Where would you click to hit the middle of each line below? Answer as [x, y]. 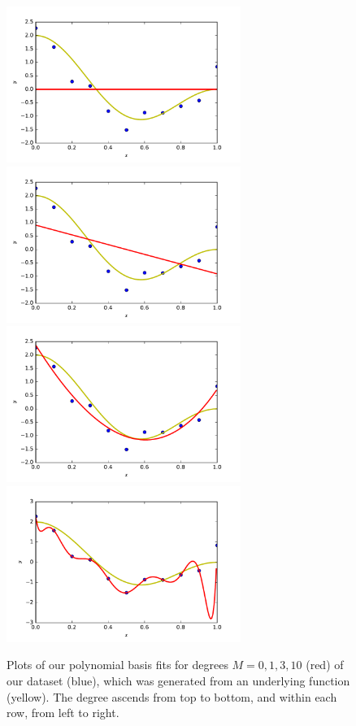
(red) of [325, 665]
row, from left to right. [63, 713]
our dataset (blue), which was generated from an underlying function [178, 680]
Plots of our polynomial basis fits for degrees [117, 665]
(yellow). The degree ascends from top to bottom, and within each [172, 696]
